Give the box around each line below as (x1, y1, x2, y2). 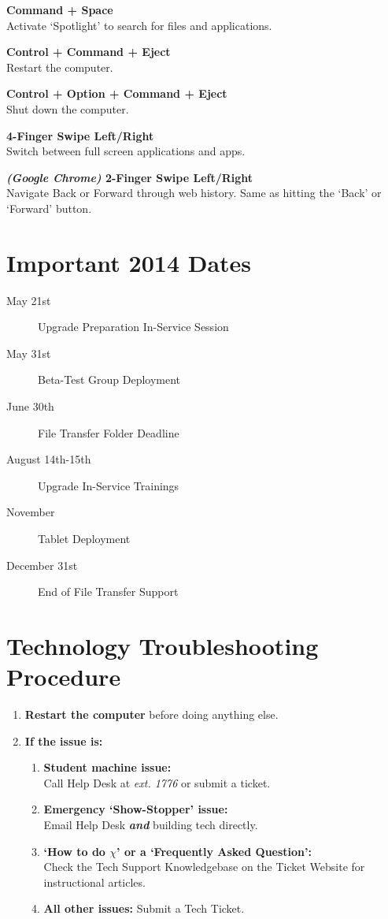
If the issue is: (24, 732, 103, 749)
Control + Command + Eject (6, 43, 171, 60)
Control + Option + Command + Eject (6, 85, 227, 102)
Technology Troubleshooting (6, 629, 319, 661)
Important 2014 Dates (6, 246, 252, 278)
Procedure (6, 660, 121, 693)
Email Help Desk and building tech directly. (43, 817, 258, 833)
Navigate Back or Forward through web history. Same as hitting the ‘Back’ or (6, 184, 382, 201)
